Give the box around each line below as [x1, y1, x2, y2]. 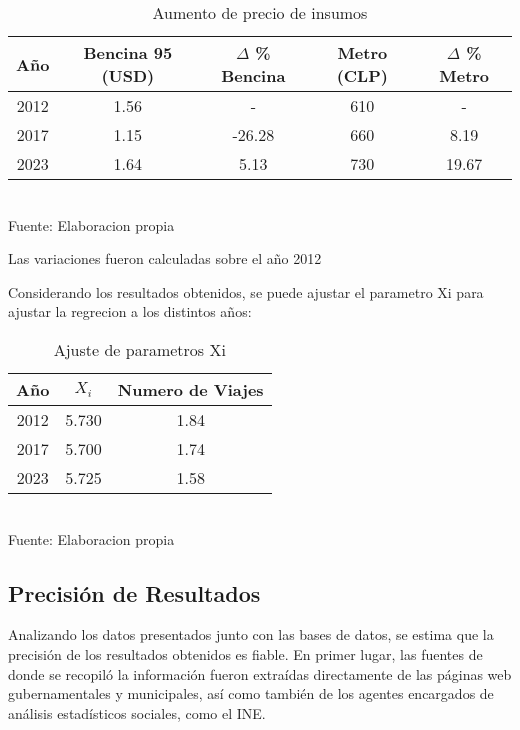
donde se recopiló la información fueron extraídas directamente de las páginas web [8, 663, 512, 684]
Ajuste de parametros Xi [53, 337, 226, 361]
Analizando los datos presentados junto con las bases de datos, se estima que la [8, 624, 494, 645]
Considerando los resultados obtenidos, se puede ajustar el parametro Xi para [8, 281, 484, 302]
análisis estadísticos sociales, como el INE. [8, 702, 266, 723]
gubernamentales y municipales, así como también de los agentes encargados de [8, 683, 494, 704]
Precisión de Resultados [8, 577, 261, 608]
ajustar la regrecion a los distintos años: [8, 301, 252, 322]
